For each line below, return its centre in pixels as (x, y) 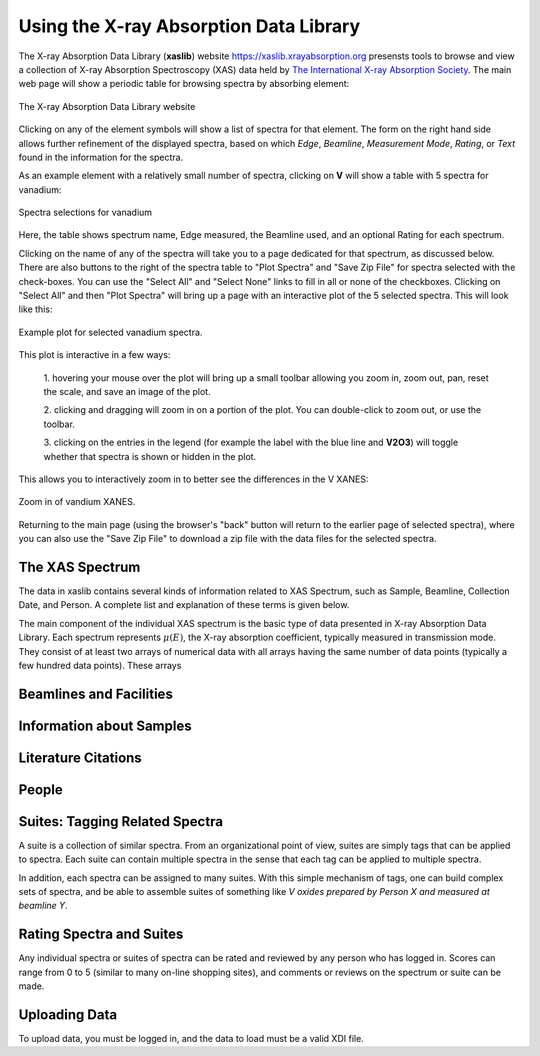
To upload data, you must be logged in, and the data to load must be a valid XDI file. (191, 1039)
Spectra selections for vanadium (85, 212)
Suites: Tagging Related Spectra (121, 821)
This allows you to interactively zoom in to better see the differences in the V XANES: (193, 479)
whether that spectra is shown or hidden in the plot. (150, 456)
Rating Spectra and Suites (101, 934)
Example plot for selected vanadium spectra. (110, 332)
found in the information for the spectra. (101, 157)
